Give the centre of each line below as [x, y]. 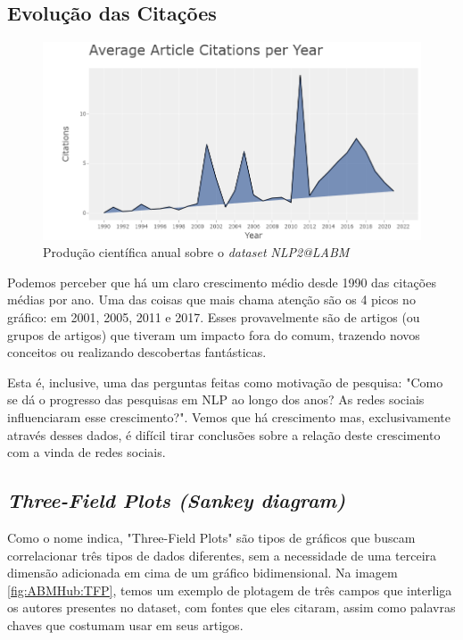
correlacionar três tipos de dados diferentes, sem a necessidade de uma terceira [222, 555]
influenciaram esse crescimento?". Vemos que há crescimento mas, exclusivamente [229, 417]
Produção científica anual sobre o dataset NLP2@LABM [196, 252]
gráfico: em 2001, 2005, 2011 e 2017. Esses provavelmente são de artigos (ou [214, 317]
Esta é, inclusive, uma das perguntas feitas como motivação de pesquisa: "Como [225, 382]
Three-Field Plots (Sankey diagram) [177, 500]
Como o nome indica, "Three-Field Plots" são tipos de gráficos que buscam [211, 538]
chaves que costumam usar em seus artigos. [125, 625]
